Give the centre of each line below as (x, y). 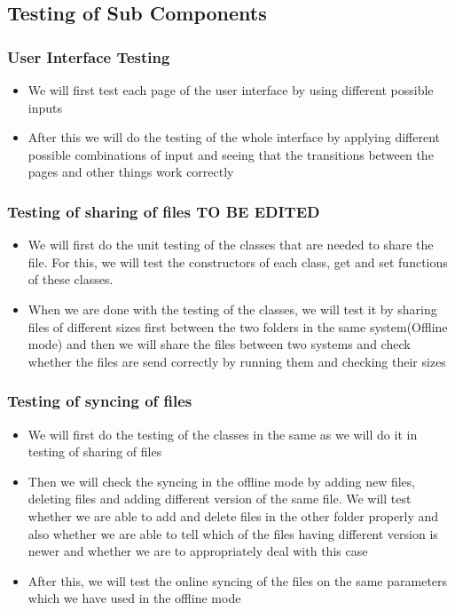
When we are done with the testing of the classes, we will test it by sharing (232, 309)
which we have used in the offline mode (134, 598)
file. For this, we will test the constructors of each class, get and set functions (238, 261)
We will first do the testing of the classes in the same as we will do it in (223, 434)
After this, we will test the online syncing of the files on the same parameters (238, 580)
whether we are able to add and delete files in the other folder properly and (233, 515)
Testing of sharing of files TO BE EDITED (164, 211)
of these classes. (71, 279)
